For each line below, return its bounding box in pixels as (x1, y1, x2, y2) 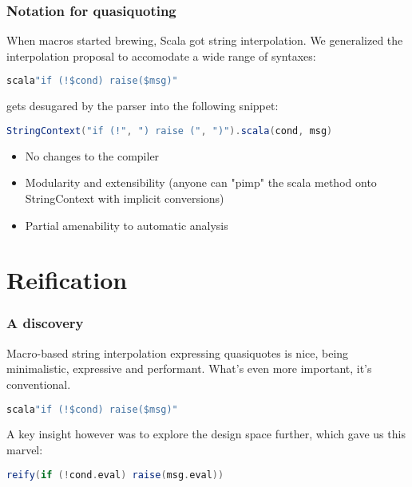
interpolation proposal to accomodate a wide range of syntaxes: (6, 47, 316, 64)
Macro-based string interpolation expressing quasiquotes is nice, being (6, 344, 349, 361)
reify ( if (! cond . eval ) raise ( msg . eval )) (6, 469, 224, 481)
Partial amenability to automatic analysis (25, 216, 228, 233)
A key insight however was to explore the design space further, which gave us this (6, 426, 406, 442)
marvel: (6, 441, 43, 457)
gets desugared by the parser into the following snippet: (6, 97, 279, 114)
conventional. (6, 375, 71, 392)
